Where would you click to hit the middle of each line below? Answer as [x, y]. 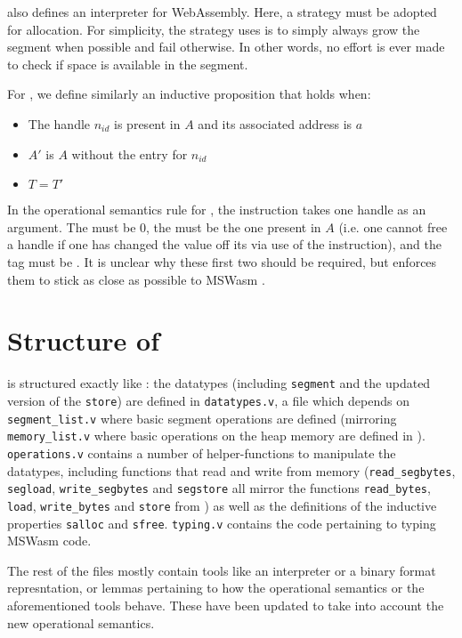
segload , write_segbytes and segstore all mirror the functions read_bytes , [219, 488]
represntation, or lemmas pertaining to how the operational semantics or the [216, 588]
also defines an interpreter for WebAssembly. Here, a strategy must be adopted [222, 12]
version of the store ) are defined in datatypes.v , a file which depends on [208, 400]
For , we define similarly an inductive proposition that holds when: [189, 94]
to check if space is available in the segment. [128, 64]
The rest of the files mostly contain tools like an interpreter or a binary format [222, 570]
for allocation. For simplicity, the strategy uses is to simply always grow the [214, 29]
